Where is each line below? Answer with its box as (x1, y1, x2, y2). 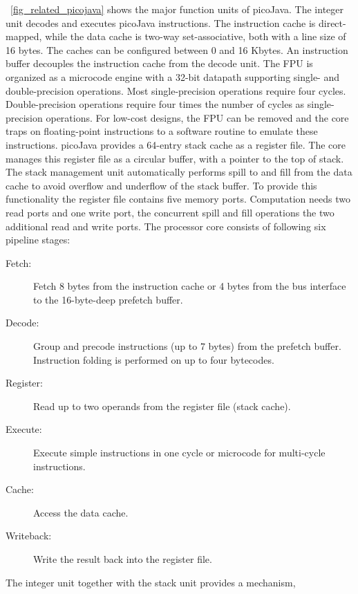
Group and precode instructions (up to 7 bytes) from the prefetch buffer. (33, 339, 341, 353)
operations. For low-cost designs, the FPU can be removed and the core (46, 110, 349, 124)
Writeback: (6, 528, 52, 543)
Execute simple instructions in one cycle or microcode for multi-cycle (33, 445, 326, 460)
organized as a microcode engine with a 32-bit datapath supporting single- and (6, 69, 339, 84)
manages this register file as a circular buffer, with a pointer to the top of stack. (6, 151, 344, 165)
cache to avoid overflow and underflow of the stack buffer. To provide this (6, 178, 317, 192)
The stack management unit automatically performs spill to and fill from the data (6, 165, 352, 179)
